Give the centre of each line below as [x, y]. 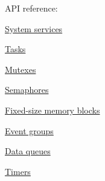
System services [34, 28]
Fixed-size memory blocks [52, 110]
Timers [18, 171]
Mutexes [21, 69]
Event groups [29, 130]
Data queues [28, 151]
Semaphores [27, 90]
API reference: [31, 8]
